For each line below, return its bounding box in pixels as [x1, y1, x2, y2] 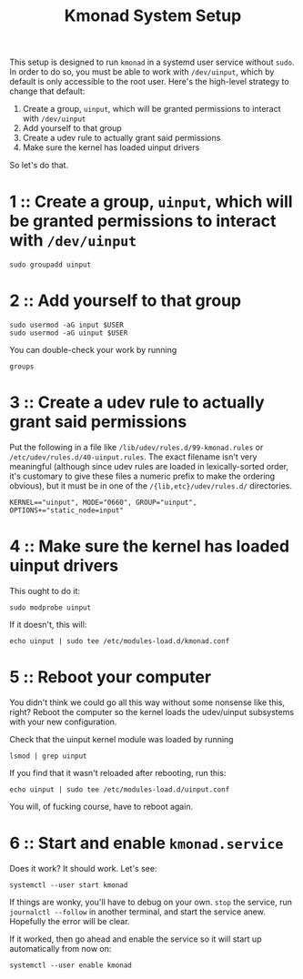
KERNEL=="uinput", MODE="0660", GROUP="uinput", [9, 498, 197, 507]
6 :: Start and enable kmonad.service [9, 833, 284, 853]
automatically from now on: [9, 943, 112, 954]
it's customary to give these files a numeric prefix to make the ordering [9, 470, 276, 481]
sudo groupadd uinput [9, 260, 92, 269]
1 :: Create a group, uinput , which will [9, 192, 293, 212]
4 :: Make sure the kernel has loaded [9, 536, 289, 557]
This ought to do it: [9, 585, 80, 596]
